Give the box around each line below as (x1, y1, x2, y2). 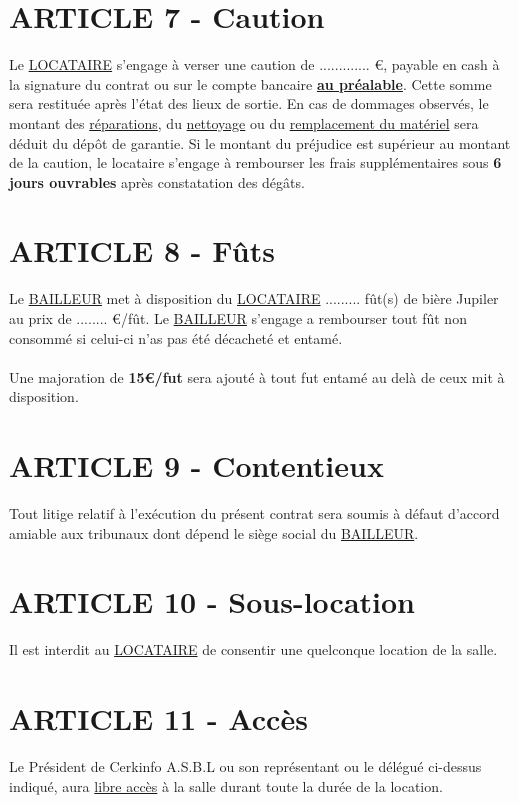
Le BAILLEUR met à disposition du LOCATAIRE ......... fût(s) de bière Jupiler (9, 288, 499, 309)
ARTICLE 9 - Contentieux (9, 445, 384, 486)
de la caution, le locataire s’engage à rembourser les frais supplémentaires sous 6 (9, 152, 502, 173)
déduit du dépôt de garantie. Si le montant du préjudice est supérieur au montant (9, 132, 511, 153)
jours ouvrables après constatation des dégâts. (9, 171, 305, 192)
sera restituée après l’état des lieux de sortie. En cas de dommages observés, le (9, 93, 489, 114)
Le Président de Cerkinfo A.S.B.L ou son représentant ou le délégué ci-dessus (9, 756, 482, 777)
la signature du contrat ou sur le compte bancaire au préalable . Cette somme (9, 73, 492, 94)
